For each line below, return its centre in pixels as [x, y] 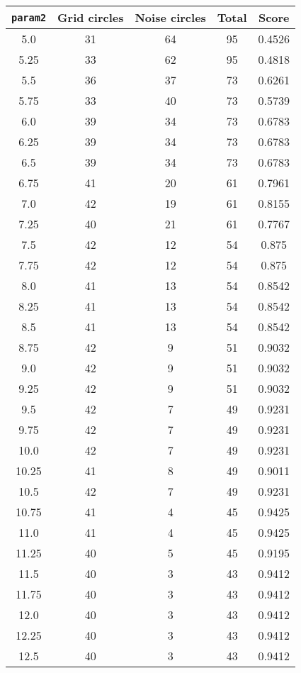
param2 [29, 17]
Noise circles [170, 17]
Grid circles [91, 17]
